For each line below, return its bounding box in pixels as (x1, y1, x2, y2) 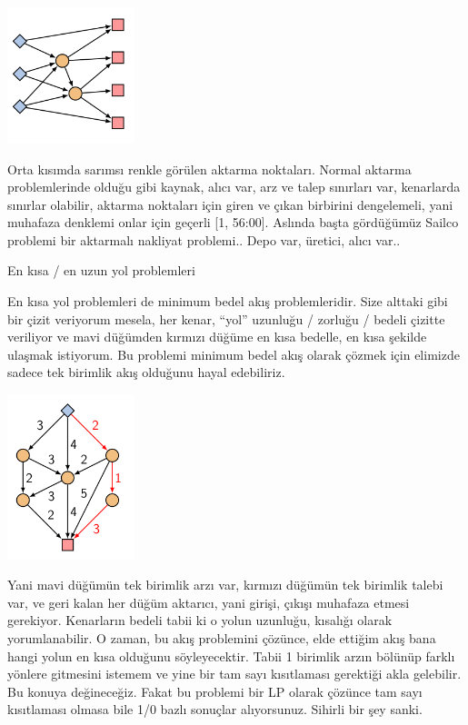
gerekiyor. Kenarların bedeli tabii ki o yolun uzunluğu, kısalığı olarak (7, 611, 393, 630)
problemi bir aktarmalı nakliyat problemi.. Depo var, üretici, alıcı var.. (7, 230, 401, 249)
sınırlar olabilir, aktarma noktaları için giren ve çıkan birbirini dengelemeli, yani (7, 194, 453, 214)
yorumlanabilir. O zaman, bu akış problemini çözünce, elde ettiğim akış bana (7, 628, 436, 647)
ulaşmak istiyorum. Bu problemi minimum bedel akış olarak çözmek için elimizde (7, 344, 460, 363)
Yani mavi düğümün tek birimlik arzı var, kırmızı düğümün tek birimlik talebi (7, 575, 443, 594)
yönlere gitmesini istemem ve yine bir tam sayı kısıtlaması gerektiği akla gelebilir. (7, 664, 462, 683)
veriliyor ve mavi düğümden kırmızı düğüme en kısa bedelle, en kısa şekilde (7, 327, 427, 346)
